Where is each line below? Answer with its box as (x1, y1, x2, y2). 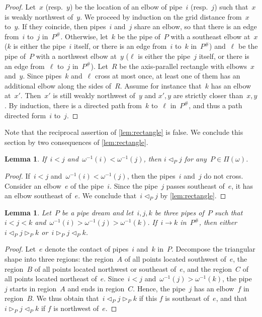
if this (139, 293, 157, 303)
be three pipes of (154, 207, 204, 217)
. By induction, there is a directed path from (5, 100, 142, 110)
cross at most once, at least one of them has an (95, 70, 240, 81)
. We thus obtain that (32, 293, 99, 303)
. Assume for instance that (120, 80, 202, 91)
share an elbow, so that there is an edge (134, 21, 257, 32)
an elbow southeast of (5, 190, 71, 201)
